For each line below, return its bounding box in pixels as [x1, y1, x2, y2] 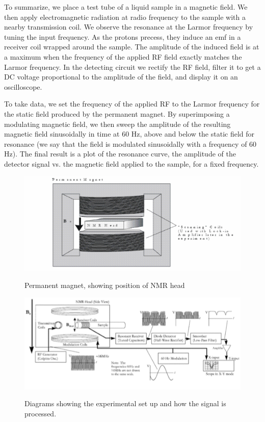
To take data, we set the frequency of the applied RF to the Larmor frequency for [4, 98, 260, 109]
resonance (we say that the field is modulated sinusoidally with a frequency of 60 [4, 138, 257, 149]
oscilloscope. [4, 81, 42, 92]
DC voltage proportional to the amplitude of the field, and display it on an [4, 71, 238, 82]
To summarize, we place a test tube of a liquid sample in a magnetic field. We [4, 2, 248, 12]
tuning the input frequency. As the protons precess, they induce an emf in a [4, 31, 241, 42]
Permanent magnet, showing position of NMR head [24, 280, 185, 290]
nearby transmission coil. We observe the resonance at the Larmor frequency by [4, 21, 253, 32]
